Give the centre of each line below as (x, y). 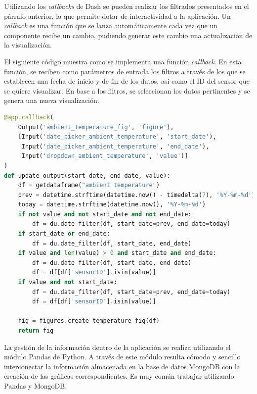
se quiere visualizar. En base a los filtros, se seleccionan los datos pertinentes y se (127, 90)
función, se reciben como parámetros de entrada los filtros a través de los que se (125, 71)
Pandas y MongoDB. (36, 385)
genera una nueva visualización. (52, 100)
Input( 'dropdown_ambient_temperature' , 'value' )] (105, 156)
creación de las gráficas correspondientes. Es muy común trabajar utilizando (119, 376)
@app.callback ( (29, 117)
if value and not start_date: (68, 282)
